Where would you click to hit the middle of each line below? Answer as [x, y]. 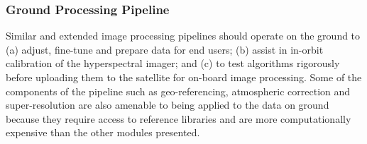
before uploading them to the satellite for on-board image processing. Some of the [184, 77]
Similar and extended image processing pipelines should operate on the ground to [183, 36]
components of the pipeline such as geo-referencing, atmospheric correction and [178, 91]
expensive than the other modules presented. [103, 132]
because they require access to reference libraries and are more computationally [179, 118]
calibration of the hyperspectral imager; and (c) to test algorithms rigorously [173, 63]
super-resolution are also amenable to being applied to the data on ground [168, 105]
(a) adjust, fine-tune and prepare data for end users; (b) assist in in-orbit [165, 49]
